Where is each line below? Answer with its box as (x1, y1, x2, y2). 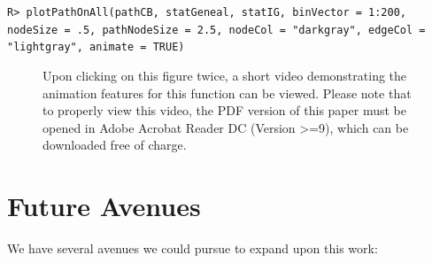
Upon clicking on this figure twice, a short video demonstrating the (42, 66, 407, 84)
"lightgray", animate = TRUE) (7, 41, 185, 54)
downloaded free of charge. (42, 135, 187, 154)
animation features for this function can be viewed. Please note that (42, 83, 412, 102)
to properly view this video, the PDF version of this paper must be (42, 101, 406, 120)
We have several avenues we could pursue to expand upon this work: (7, 239, 378, 258)
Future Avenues (7, 188, 201, 224)
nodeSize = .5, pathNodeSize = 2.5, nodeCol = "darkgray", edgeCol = (7, 23, 426, 36)
